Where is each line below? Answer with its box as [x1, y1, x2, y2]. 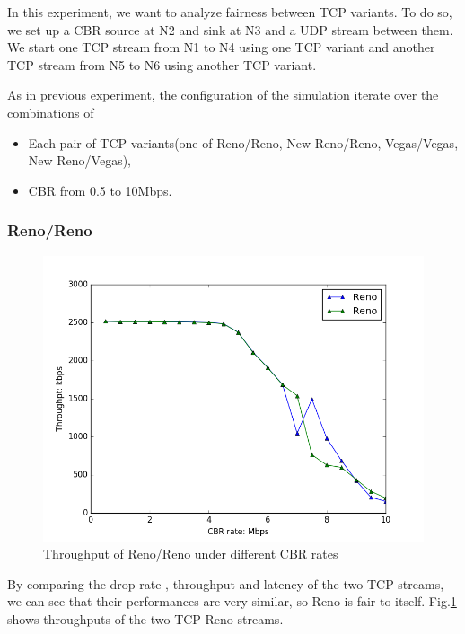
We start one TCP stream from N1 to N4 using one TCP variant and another [7, 38, 435, 57]
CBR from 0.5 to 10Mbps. [28, 181, 172, 199]
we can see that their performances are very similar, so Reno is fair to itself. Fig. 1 [7, 592, 457, 611]
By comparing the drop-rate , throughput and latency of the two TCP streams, [7, 574, 444, 593]
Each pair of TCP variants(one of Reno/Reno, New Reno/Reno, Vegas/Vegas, [28, 133, 459, 152]
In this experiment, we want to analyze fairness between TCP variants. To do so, [7, 3, 452, 21]
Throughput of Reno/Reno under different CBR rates [43, 544, 338, 563]
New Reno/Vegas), [28, 151, 131, 170]
